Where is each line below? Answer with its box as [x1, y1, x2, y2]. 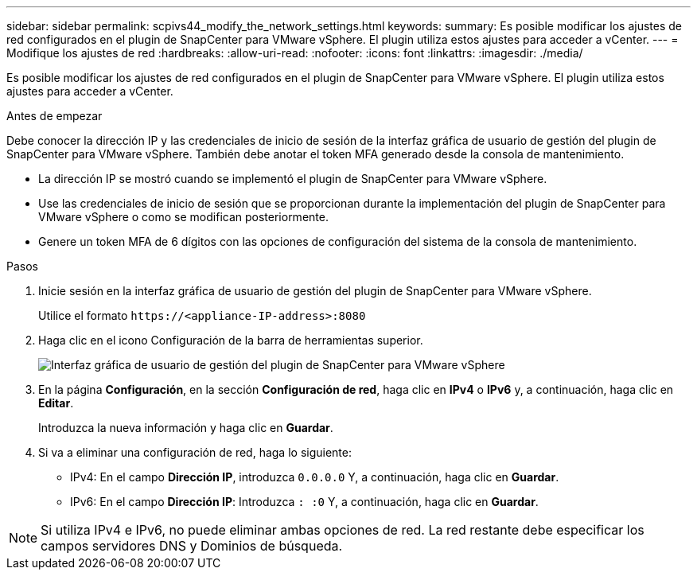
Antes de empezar [6, 109, 103, 123]
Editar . [38, 396, 74, 410]
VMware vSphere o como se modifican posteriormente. [38, 210, 329, 224]
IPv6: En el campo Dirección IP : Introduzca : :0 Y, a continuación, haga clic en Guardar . [70, 495, 539, 508]
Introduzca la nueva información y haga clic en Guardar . [38, 421, 333, 434]
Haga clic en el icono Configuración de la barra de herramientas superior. [38, 333, 423, 347]
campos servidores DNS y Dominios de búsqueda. [41, 538, 343, 554]
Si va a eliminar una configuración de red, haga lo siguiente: [38, 446, 352, 459]
